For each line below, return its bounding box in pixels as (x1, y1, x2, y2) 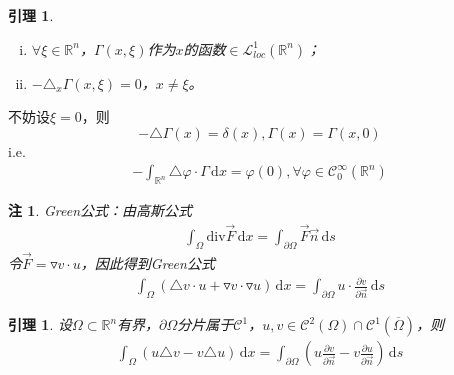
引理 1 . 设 (8, 314, 72, 335)
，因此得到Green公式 (80, 253, 215, 274)
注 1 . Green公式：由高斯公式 (8, 200, 193, 221)
